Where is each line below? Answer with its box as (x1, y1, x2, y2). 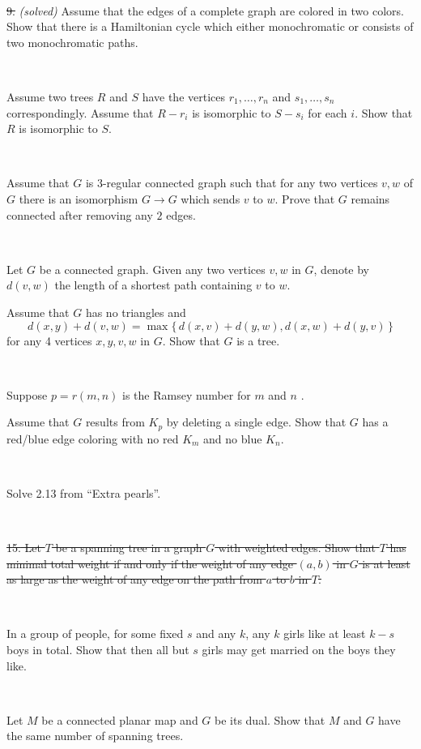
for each (308, 104, 347, 121)
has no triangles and (85, 303, 186, 320)
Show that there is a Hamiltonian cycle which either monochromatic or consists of (6, 18, 414, 35)
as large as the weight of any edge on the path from (6, 571, 262, 588)
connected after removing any (6, 206, 153, 223)
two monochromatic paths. (6, 33, 138, 50)
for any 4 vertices (6, 332, 92, 349)
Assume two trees (6, 88, 94, 105)
